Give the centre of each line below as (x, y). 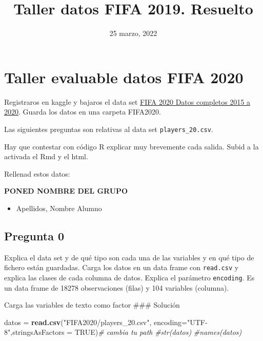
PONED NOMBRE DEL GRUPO (66, 191)
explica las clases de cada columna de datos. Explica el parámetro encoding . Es (129, 277)
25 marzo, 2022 (133, 33)
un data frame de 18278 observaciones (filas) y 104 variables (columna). (117, 287)
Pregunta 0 (34, 235)
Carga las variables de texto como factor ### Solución (92, 305)
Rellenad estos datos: (37, 173)
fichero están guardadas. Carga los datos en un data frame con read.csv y (122, 267)
